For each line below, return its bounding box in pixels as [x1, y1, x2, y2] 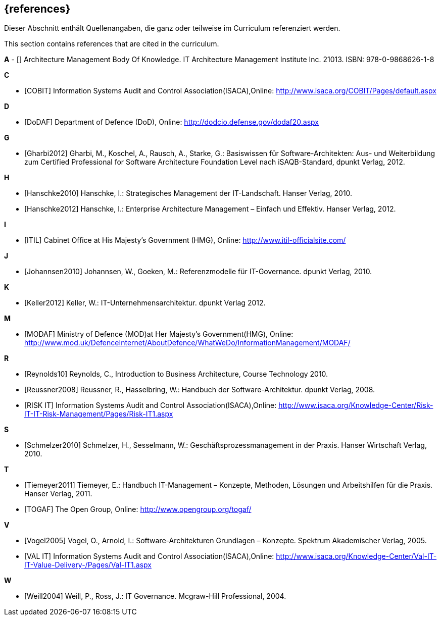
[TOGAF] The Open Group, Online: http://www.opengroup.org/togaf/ [24, 505, 252, 514]
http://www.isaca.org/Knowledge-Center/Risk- [278, 401, 433, 410]
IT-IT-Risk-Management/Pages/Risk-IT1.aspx [24, 409, 173, 419]
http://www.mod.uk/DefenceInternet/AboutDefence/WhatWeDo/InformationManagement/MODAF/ [24, 338, 351, 347]
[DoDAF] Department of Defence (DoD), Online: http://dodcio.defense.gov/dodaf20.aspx [24, 118, 319, 127]
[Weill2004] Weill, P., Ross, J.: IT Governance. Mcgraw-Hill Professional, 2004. [24, 592, 286, 601]
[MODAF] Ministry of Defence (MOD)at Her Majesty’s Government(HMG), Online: [24, 330, 293, 339]
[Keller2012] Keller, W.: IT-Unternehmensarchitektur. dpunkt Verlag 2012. [24, 298, 266, 307]
